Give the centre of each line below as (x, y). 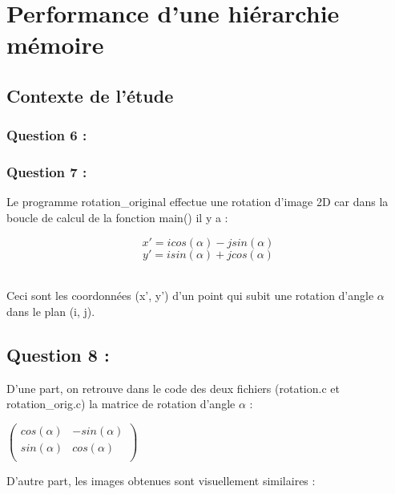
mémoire (55, 45)
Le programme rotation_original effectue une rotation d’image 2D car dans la (197, 202)
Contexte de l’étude (90, 95)
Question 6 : (47, 135)
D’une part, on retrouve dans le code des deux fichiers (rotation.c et (173, 388)
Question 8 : (58, 354)
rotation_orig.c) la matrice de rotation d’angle (121, 404)
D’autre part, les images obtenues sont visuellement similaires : (161, 480)
